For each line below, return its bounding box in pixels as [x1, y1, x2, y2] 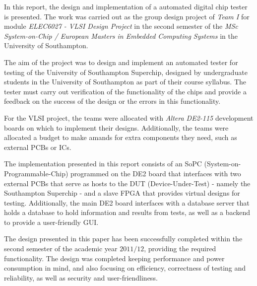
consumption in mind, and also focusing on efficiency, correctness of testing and [4, 263, 246, 273]
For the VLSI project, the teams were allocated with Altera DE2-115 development [4, 112, 254, 123]
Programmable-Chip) [4, 168, 68, 178]
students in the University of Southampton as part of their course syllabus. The [4, 76, 246, 87]
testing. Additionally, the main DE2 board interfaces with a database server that [4, 197, 250, 208]
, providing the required [144, 243, 216, 254]
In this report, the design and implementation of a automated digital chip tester [4, 1, 248, 11]
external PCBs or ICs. [4, 142, 71, 152]
